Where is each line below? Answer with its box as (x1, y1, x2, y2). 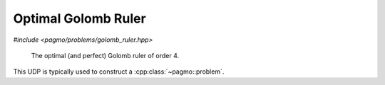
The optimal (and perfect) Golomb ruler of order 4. (31, 51, 180, 59)
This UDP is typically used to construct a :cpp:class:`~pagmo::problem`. (13, 67, 225, 76)
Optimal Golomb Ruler (13, 11, 146, 26)
